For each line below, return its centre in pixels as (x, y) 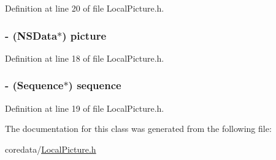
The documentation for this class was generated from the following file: (138, 129)
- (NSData (31, 35)
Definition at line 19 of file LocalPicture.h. (85, 108)
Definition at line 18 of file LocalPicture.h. (85, 58)
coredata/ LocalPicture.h (51, 149)
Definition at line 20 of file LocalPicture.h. (85, 8)
